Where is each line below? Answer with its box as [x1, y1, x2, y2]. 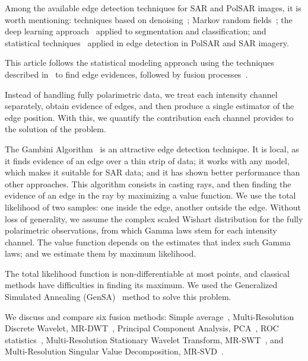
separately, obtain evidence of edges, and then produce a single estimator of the [5, 100, 294, 112]
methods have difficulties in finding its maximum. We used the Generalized [5, 279, 278, 291]
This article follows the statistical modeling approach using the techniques [5, 56, 274, 69]
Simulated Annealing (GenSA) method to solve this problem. [5, 290, 231, 303]
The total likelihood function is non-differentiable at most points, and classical [5, 267, 290, 279]
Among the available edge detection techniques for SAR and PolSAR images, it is [5, 2, 301, 14]
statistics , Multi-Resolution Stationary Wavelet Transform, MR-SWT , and [5, 333, 284, 346]
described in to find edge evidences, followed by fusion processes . [5, 68, 248, 80]
